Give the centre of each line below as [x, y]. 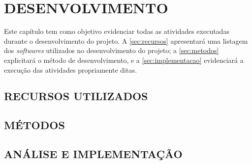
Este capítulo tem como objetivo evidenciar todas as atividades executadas [117, 31]
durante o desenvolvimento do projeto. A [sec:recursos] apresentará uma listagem [126, 41]
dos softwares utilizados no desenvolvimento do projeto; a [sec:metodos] [111, 50]
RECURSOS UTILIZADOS [76, 96]
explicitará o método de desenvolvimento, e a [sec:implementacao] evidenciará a [124, 60]
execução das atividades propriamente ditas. [70, 69]
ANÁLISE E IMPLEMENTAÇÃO [93, 154]
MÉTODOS [34, 125]
